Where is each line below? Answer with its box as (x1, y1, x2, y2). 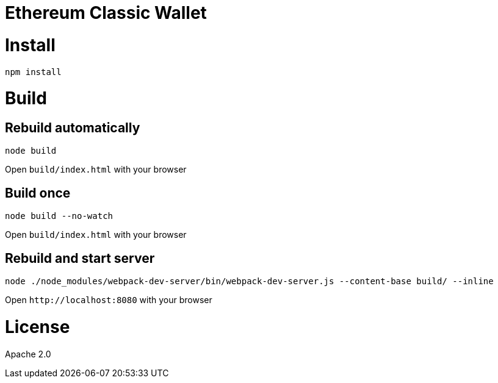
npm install (5, 66, 62, 77)
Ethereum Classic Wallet (5, 2, 207, 23)
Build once (5, 185, 71, 201)
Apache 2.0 (5, 348, 51, 359)
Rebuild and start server (5, 250, 155, 266)
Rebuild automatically (5, 120, 140, 135)
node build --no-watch (5, 211, 114, 221)
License (5, 316, 70, 337)
